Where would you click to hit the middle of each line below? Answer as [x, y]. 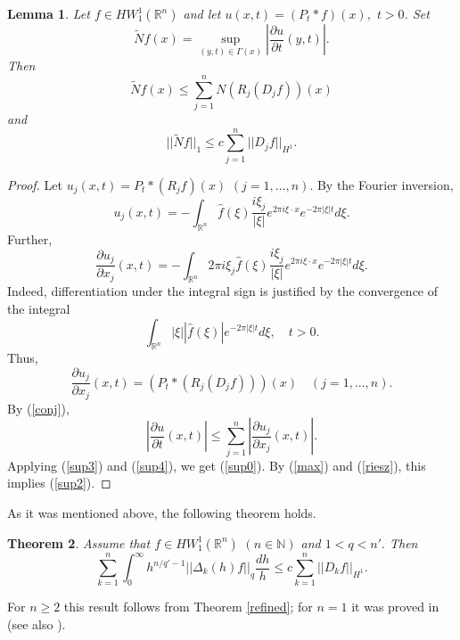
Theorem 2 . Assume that [79, 542]
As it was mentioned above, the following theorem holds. [162, 512]
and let [202, 13]
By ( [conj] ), [38, 408]
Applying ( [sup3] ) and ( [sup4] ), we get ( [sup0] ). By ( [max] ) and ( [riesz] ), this [217, 465]
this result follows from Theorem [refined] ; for [188, 607]
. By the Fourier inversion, [382, 184]
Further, [30, 238]
